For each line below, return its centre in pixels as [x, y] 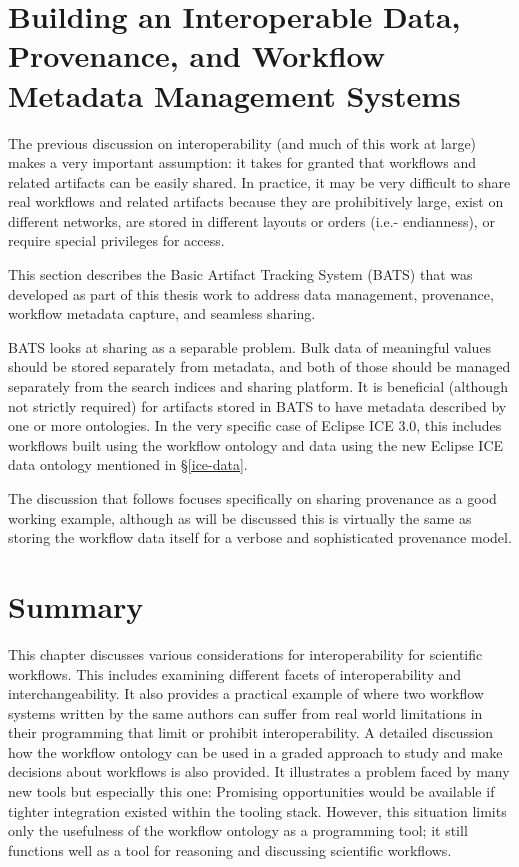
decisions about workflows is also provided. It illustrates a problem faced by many [259, 771]
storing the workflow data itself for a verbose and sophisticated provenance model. [260, 537]
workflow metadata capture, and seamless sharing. [162, 313]
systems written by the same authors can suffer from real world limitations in [245, 712]
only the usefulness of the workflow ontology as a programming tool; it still [238, 830]
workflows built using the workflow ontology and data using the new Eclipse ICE [256, 444]
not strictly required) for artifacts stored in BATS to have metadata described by [257, 405]
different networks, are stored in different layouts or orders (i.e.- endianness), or [251, 220]
